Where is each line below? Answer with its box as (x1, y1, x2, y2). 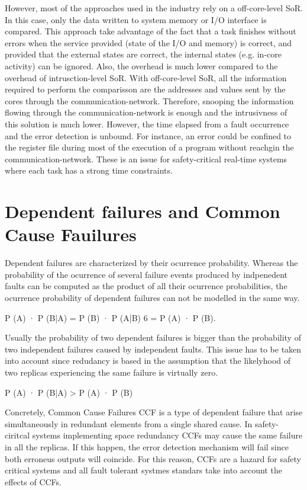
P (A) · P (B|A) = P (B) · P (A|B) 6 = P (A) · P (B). (5, 311, 216, 324)
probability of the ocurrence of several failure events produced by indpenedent (5, 268, 287, 280)
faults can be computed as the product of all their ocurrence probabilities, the (5, 280, 287, 292)
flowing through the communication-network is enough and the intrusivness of (5, 106, 287, 119)
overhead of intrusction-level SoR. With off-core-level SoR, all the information (5, 71, 287, 84)
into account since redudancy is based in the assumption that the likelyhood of (5, 354, 291, 367)
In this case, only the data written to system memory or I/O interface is (5, 13, 267, 25)
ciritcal (5, 429, 30, 441)
